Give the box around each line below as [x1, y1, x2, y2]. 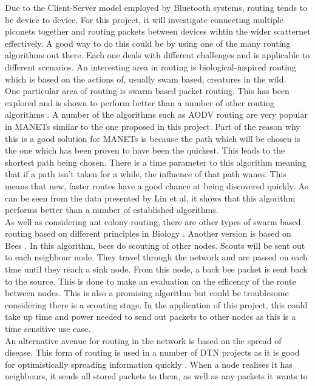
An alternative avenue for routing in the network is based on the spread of [5, 334, 282, 347]
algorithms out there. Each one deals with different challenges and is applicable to [5, 49, 310, 61]
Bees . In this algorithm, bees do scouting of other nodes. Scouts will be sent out [5, 239, 305, 251]
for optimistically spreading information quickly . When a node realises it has [5, 357, 293, 370]
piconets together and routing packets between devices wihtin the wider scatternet [5, 25, 311, 38]
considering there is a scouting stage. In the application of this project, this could [5, 298, 308, 311]
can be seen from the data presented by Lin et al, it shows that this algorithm [5, 191, 296, 204]
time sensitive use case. [5, 322, 91, 335]
